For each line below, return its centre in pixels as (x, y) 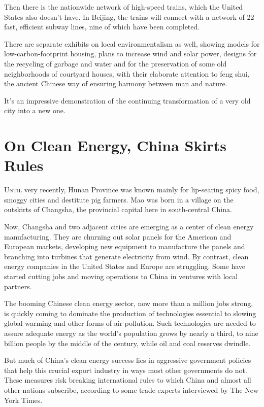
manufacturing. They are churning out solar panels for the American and (118, 236)
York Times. (23, 400)
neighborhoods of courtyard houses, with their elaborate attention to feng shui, (127, 73)
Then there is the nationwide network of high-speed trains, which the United (124, 7)
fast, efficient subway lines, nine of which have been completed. (102, 27)
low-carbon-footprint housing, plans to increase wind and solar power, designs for (130, 54)
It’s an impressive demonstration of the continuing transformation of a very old (127, 100)
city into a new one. (35, 110)
